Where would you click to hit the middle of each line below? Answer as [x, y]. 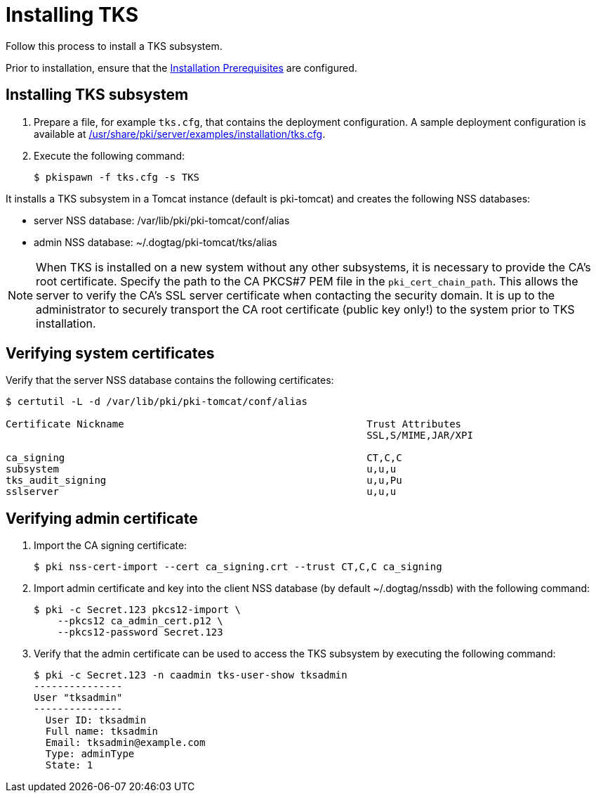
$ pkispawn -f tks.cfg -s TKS [117, 177]
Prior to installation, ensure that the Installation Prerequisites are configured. [181, 67]
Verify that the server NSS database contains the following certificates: [170, 380]
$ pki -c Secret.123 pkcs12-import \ [138, 610]
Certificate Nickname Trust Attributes [234, 424]
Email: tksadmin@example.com [125, 743]
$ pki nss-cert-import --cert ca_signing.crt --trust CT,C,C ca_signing [238, 567]
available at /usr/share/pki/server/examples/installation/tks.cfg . [180, 134]
